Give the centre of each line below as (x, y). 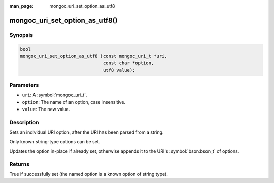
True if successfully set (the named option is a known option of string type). (89, 174)
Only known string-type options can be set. (55, 141)
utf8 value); (119, 70)
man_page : (22, 6)
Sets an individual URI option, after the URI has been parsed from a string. (87, 132)
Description (24, 123)
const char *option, (128, 63)
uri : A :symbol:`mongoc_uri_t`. (55, 95)
